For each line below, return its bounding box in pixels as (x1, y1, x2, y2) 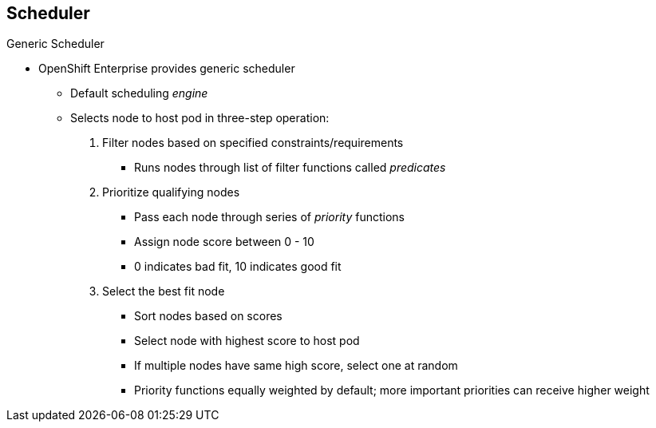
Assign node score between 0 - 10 (134, 235, 314, 249)
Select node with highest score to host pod (134, 334, 360, 348)
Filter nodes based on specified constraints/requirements (102, 136, 404, 150)
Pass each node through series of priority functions (134, 210, 405, 224)
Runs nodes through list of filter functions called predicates (134, 160, 446, 175)
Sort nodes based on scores (134, 309, 283, 323)
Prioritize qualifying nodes (102, 185, 240, 200)
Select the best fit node (102, 284, 225, 299)
